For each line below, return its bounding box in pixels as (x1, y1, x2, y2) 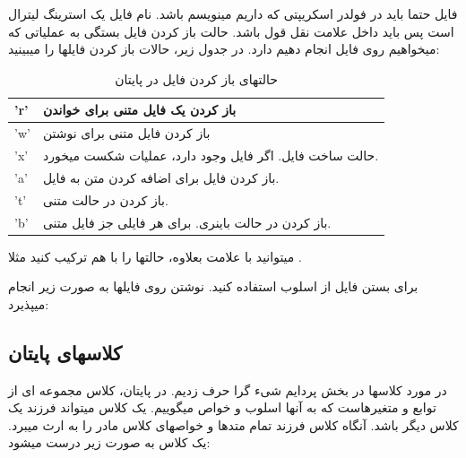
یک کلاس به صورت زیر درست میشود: (8, 433, 211, 452)
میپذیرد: (8, 294, 49, 313)
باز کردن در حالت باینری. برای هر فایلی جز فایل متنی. (42, 212, 332, 231)
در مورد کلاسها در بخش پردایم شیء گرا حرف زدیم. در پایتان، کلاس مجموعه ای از (8, 380, 447, 399)
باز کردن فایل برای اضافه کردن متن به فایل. (42, 168, 280, 186)
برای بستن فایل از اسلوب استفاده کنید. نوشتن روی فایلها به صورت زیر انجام (8, 277, 419, 296)
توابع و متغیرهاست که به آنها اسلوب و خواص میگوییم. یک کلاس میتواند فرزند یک (8, 398, 436, 417)
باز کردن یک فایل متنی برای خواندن (42, 100, 237, 119)
